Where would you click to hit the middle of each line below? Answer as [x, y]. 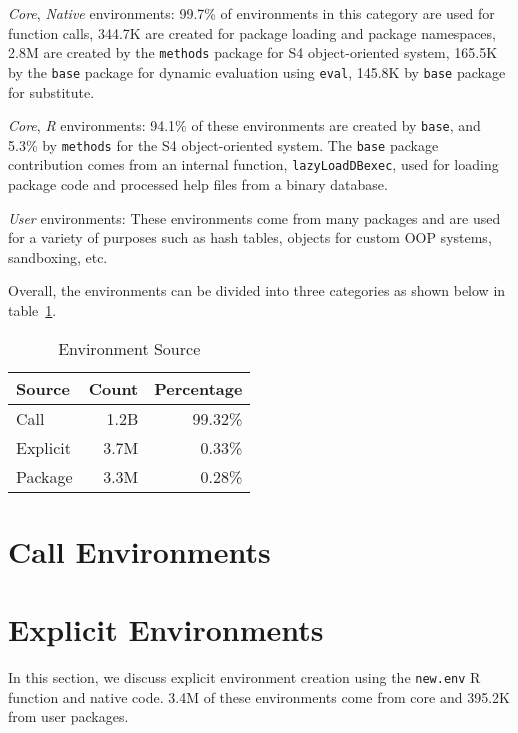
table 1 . [32, 310]
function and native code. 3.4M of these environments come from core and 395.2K [259, 696]
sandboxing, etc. [58, 256]
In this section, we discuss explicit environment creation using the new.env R [244, 677]
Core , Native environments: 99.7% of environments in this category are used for [251, 13]
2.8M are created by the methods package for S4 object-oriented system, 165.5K [253, 52]
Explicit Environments [166, 629]
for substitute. [51, 91]
